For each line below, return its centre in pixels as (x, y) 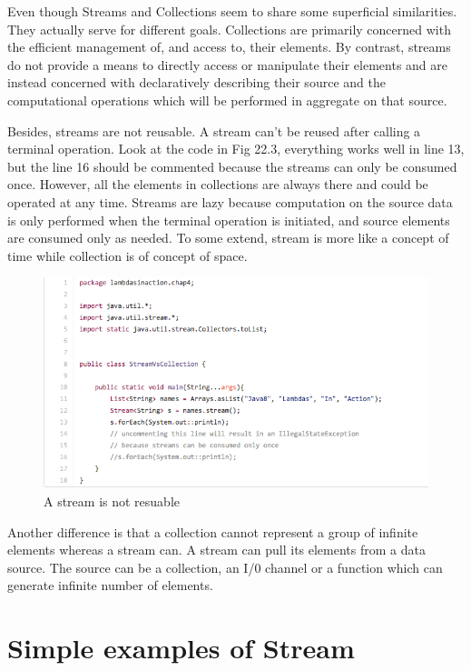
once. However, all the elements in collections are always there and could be (218, 184)
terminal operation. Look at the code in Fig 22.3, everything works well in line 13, (236, 149)
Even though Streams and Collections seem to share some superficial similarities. (232, 11)
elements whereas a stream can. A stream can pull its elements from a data (216, 550)
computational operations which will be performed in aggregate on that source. (227, 100)
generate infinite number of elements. (110, 585)
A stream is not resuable (112, 501)
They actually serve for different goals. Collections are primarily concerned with (229, 29)
